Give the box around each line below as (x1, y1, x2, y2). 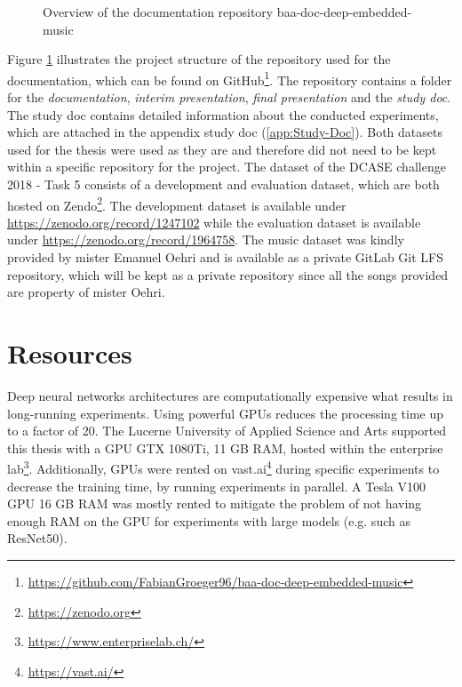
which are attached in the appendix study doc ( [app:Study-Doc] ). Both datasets (7, 123, 442, 141)
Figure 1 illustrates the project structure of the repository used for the (7, 50, 391, 68)
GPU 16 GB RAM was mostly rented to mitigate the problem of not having (7, 494, 422, 513)
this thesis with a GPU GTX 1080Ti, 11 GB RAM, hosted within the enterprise (7, 438, 443, 457)
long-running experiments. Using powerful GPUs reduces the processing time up (7, 403, 443, 422)
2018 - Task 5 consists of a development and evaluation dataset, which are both (7, 175, 440, 193)
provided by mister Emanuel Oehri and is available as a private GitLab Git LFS (7, 248, 443, 267)
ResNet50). (7, 529, 68, 547)
